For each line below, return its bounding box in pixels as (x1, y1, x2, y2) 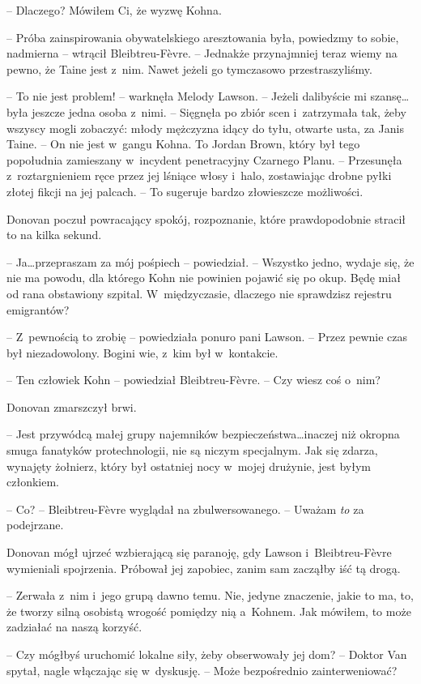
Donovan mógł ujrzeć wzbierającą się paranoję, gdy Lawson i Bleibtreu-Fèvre (6, 544, 392, 561)
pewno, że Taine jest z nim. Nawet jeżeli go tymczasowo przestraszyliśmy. (6, 60, 372, 77)
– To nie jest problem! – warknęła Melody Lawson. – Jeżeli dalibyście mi (6, 88, 367, 105)
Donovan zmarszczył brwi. (6, 398, 137, 415)
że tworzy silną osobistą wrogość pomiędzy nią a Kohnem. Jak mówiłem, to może (6, 602, 411, 619)
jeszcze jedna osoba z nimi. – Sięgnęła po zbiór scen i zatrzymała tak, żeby (32, 103, 406, 120)
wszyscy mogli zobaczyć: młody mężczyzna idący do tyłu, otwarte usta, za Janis (6, 119, 404, 136)
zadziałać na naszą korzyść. (6, 618, 142, 635)
